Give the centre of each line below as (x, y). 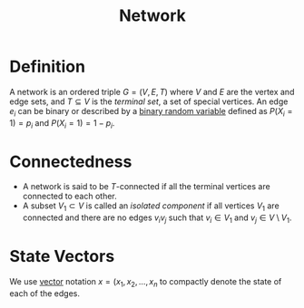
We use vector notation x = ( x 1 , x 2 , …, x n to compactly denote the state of (146, 283)
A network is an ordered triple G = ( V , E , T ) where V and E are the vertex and (152, 91)
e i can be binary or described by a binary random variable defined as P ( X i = (151, 112)
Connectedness (71, 162)
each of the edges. (44, 293)
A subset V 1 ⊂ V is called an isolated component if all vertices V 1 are (151, 207)
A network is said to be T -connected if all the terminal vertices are (146, 187)
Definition (48, 67)
